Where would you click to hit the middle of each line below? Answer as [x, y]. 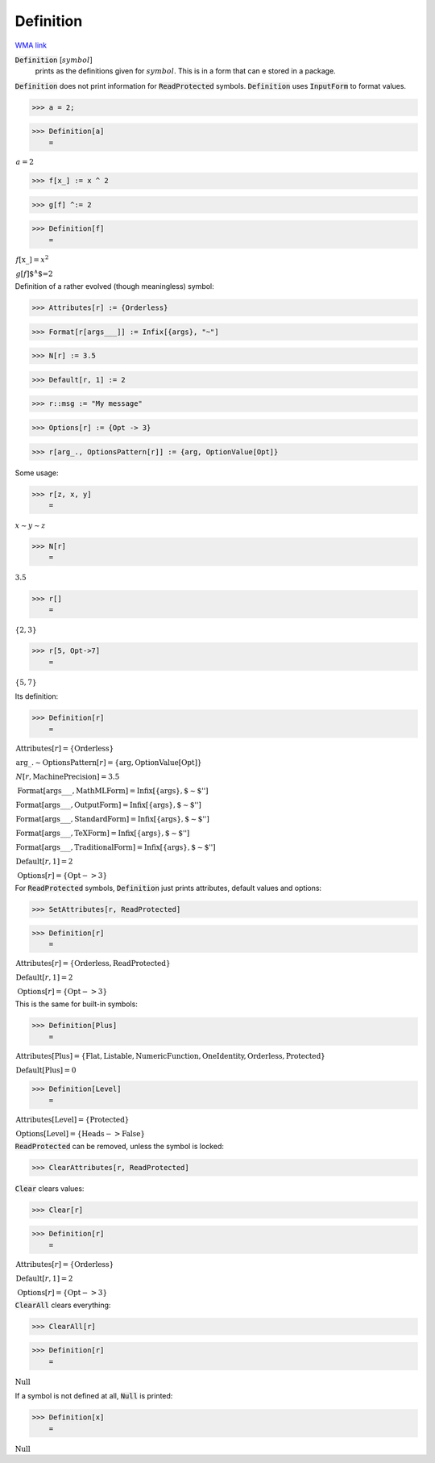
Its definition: [37, 696]
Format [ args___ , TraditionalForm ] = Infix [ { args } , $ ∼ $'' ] [116, 847]
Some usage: [37, 473]
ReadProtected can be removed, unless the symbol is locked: [120, 1146]
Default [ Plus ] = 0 [46, 1070]
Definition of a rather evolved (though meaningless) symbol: [115, 286]
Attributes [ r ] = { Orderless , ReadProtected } [93, 963]
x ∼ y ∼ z [30, 525]
